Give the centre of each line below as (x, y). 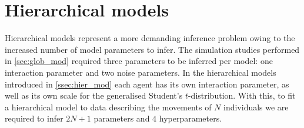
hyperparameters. (191, 118)
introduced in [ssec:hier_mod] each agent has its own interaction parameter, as (147, 84)
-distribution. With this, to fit (242, 95)
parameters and (122, 118)
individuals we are (256, 107)
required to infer (34, 118)
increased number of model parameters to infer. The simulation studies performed (152, 49)
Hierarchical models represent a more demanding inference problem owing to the (150, 38)
